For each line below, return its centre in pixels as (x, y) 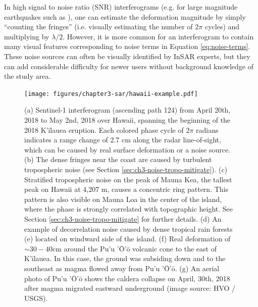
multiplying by (27, 36)
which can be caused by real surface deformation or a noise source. (127, 149)
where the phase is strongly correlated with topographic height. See (129, 209)
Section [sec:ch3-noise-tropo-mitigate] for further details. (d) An (123, 218)
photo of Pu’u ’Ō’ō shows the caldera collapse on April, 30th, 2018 (127, 278)
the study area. (28, 76)
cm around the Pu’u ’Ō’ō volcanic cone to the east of (134, 248)
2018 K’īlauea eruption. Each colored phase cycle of (104, 130)
